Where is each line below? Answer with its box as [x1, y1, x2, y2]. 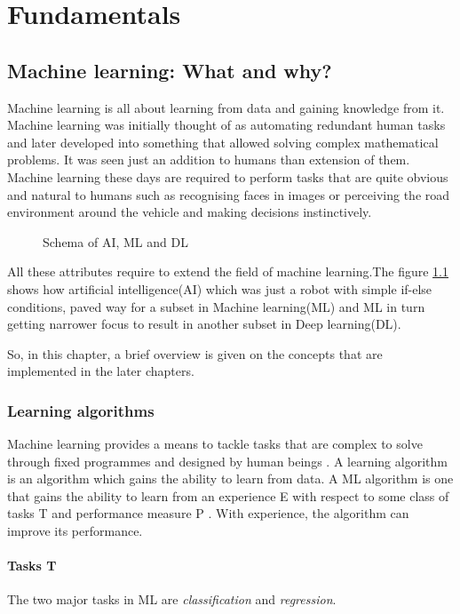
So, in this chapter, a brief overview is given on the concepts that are [7, 344, 383, 363]
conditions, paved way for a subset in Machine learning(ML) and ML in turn [7, 297, 425, 315]
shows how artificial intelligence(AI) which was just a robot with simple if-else [7, 279, 432, 298]
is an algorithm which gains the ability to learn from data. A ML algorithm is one [7, 469, 454, 488]
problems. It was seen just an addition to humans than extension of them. [7, 150, 410, 169]
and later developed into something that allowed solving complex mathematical [7, 132, 439, 151]
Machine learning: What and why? [7, 56, 332, 84]
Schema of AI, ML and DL [43, 232, 188, 251]
